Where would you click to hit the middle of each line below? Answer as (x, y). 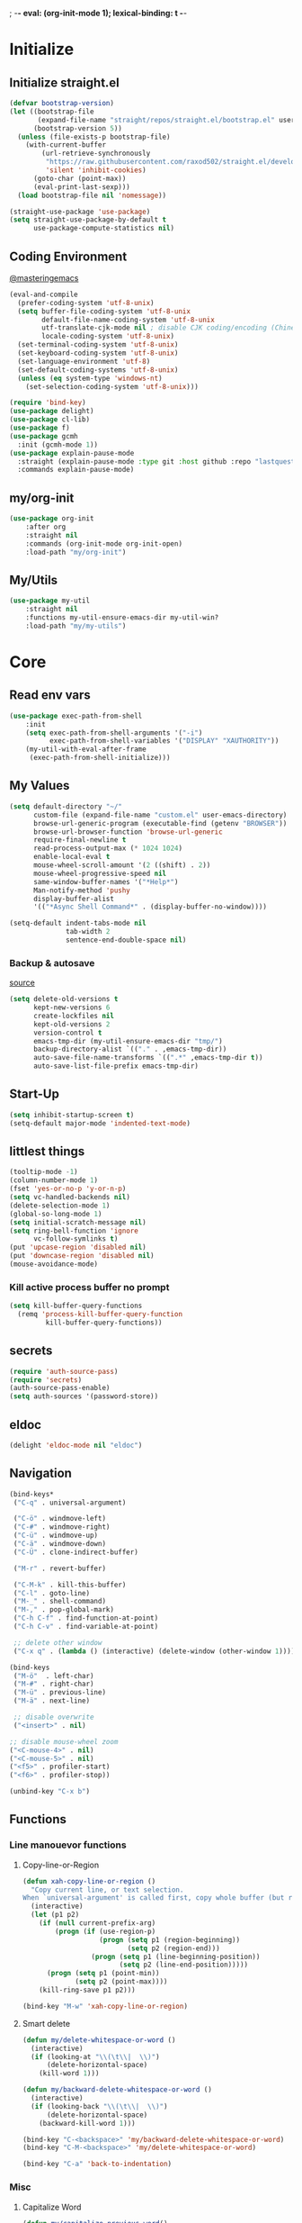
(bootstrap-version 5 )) (78, 128)
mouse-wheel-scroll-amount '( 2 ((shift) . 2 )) (122, 865)
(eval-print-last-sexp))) (81, 187)
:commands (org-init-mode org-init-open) (104, 544)
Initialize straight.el (64, 82)
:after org (46, 527)
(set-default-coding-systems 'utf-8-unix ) (98, 370)
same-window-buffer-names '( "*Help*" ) (106, 881)
